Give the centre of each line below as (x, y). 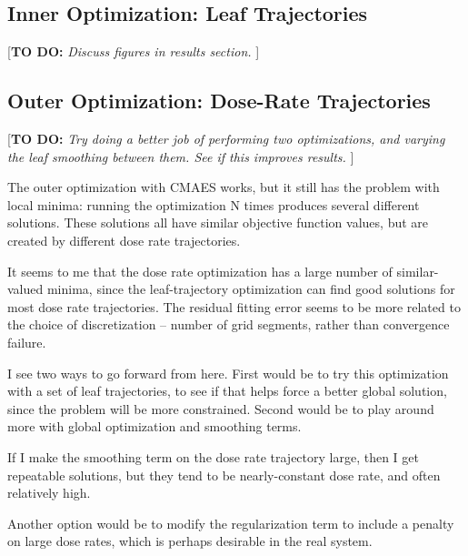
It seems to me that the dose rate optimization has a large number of (200, 271)
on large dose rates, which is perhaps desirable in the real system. (190, 541)
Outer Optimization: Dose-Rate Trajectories (219, 101)
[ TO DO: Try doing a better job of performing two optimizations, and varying (226, 138)
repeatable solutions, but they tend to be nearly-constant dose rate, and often (224, 475)
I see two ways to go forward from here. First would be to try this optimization (228, 373)
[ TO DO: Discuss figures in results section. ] (134, 51)
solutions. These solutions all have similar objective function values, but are (218, 222)
